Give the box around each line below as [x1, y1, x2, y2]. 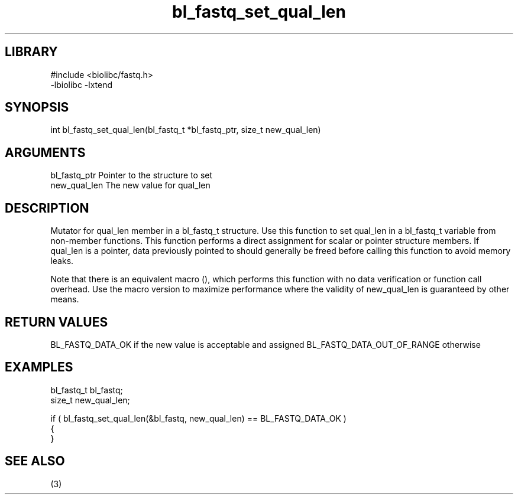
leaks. [50, 256, 74, 266]
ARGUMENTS [5, 145, 86, 160]
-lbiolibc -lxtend [50, 79, 113, 90]
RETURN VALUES [5, 314, 108, 330]
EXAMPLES [5, 360, 73, 375]
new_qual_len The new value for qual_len [50, 180, 211, 191]
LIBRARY [5, 44, 58, 60]
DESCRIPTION [5, 200, 89, 216]
